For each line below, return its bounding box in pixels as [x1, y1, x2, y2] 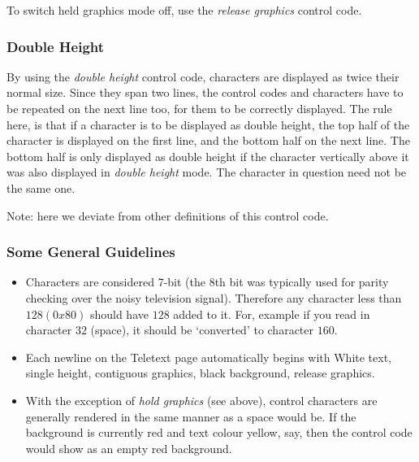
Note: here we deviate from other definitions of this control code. [6, 207, 329, 224]
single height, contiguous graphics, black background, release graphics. [25, 364, 375, 381]
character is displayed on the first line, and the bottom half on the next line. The [6, 132, 410, 149]
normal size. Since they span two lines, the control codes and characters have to [6, 84, 404, 101]
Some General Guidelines [6, 242, 175, 262]
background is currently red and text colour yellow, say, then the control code [25, 424, 413, 441]
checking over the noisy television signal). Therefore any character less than [25, 289, 402, 306]
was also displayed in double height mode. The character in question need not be [6, 163, 407, 181]
